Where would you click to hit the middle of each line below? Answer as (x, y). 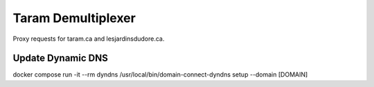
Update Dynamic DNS (61, 58)
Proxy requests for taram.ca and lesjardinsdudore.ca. (89, 39)
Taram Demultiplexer (74, 18)
